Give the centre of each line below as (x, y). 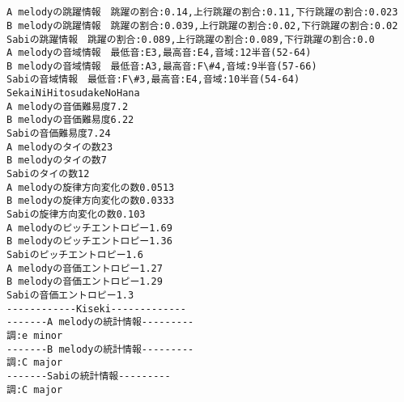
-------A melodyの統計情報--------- (100, 322)
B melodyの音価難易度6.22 (70, 120)
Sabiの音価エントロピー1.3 (70, 295)
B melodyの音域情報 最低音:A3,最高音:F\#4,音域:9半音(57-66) (162, 66)
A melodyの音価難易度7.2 (68, 106)
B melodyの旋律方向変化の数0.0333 (91, 201)
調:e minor (35, 335)
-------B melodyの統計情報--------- (100, 349)
